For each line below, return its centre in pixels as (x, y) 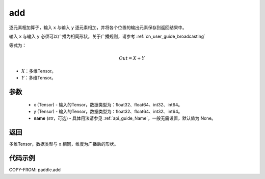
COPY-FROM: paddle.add (35, 170)
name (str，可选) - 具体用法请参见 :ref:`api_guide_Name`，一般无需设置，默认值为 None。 (125, 118)
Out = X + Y (132, 58)
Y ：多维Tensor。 (39, 78)
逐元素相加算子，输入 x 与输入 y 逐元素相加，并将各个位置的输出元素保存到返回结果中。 (98, 27)
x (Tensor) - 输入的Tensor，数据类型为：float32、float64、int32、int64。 (108, 104)
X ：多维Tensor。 (39, 71)
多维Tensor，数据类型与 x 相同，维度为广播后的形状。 (64, 144)
